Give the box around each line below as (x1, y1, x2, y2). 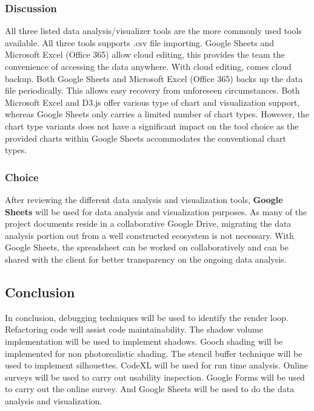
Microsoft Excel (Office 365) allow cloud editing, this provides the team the (5, 48, 285, 61)
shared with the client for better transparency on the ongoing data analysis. (5, 252, 287, 265)
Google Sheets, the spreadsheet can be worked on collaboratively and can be (5, 241, 289, 254)
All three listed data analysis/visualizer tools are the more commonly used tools (5, 24, 302, 37)
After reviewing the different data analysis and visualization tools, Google (5, 193, 283, 206)
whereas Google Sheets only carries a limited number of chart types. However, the (5, 108, 309, 120)
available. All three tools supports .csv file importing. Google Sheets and (5, 36, 274, 49)
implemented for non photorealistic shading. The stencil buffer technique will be (5, 347, 302, 359)
